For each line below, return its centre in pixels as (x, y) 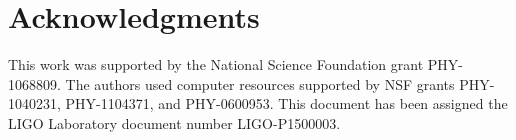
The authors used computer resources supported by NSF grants (260, 83)
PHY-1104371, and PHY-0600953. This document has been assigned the (286, 103)
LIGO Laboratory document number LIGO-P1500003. (174, 122)
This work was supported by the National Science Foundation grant (216, 64)
